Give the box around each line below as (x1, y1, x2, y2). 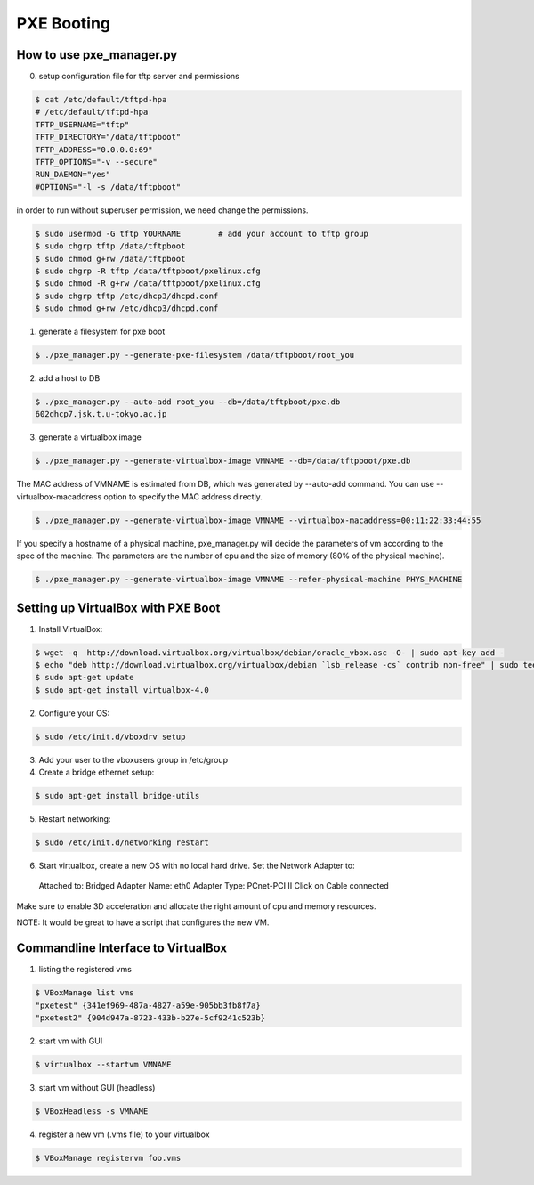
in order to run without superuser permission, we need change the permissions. (16, 205, 309, 215)
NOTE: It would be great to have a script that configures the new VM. (16, 917, 270, 928)
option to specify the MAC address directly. (103, 491, 263, 502)
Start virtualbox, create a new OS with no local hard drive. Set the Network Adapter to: (38, 860, 355, 872)
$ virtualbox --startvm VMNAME (35, 1059, 173, 1069)
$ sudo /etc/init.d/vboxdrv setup (35, 731, 186, 742)
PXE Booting (16, 13, 111, 33)
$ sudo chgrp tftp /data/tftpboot (35, 241, 186, 251)
